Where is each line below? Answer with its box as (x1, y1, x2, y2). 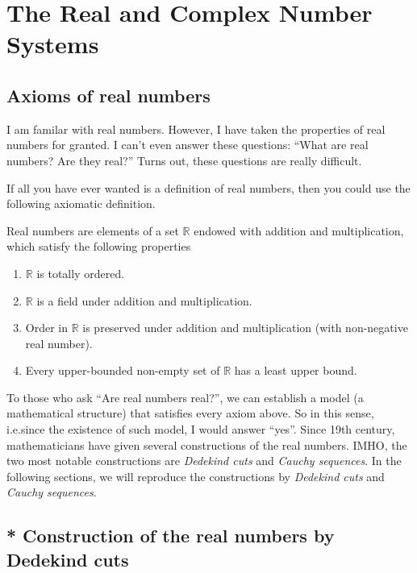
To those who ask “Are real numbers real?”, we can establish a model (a (6, 388, 364, 405)
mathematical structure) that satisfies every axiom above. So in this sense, (6, 405, 374, 421)
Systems (6, 27, 99, 60)
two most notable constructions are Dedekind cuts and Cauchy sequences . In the (6, 452, 402, 469)
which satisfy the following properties (6, 238, 191, 255)
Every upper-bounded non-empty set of (25, 362, 220, 379)
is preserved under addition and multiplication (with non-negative (82, 319, 408, 336)
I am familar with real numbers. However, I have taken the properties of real (6, 120, 386, 137)
